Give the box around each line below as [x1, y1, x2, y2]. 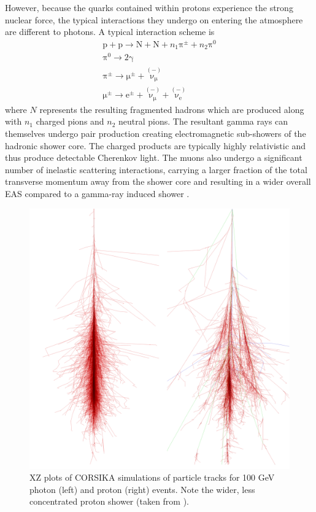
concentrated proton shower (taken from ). [29, 495, 190, 508]
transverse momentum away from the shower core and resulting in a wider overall [5, 175, 311, 188]
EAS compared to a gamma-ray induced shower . [5, 187, 190, 200]
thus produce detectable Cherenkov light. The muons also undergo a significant [5, 151, 303, 164]
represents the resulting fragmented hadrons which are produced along [39, 103, 304, 115]
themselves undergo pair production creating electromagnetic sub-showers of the [5, 127, 306, 140]
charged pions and [36, 115, 104, 128]
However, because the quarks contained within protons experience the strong [5, 1, 293, 14]
